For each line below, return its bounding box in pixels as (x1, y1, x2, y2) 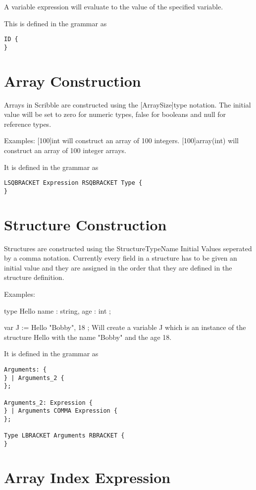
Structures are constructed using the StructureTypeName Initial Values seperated (4, 243, 252, 253)
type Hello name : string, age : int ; (4, 305, 111, 316)
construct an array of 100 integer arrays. (4, 145, 126, 155)
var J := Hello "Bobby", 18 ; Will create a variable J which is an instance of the (4, 322, 246, 332)
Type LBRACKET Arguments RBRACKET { (4, 432, 125, 439)
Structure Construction (4, 214, 167, 234)
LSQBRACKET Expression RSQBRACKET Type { (4, 179, 143, 187)
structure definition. (4, 272, 64, 282)
